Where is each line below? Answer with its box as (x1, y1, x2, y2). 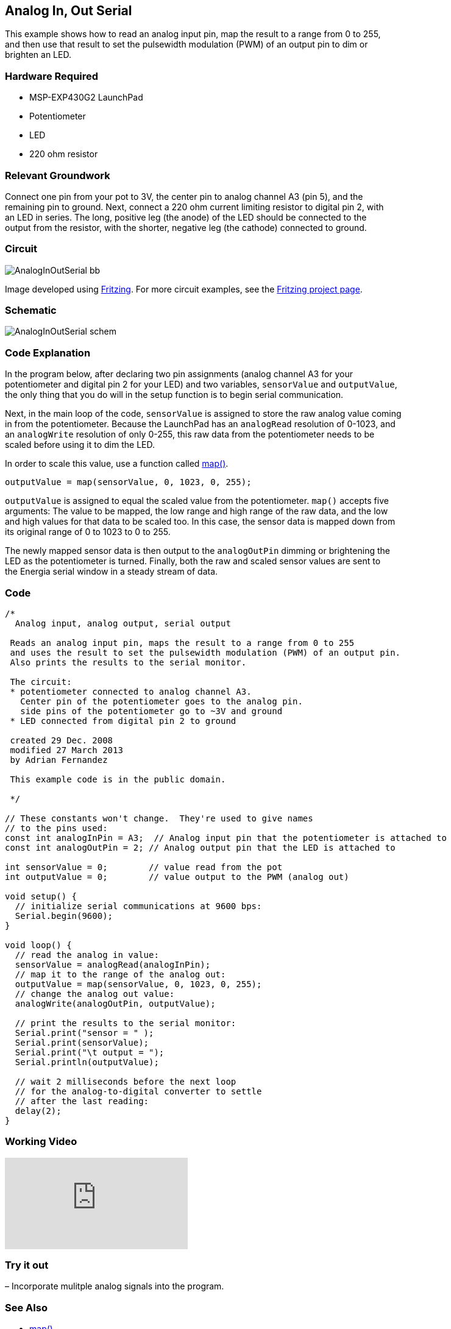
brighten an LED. (5, 49, 71, 60)
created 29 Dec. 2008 (10, 735, 113, 745)
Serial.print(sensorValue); (15, 1037, 149, 1047)
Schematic (5, 304, 57, 317)
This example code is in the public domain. (10, 774, 226, 784)
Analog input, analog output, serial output (15, 618, 231, 628)
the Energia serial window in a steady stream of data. (5, 566, 218, 577)
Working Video (5, 1135, 77, 1148)
